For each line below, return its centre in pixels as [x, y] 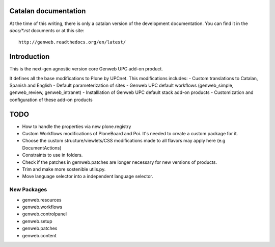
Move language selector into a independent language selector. [88, 177]
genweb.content [39, 235]
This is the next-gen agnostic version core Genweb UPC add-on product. [86, 69]
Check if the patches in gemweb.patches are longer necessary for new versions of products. [120, 162]
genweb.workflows [42, 207]
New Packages [28, 190]
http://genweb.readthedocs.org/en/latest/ [72, 42]
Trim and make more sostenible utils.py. [64, 169]
